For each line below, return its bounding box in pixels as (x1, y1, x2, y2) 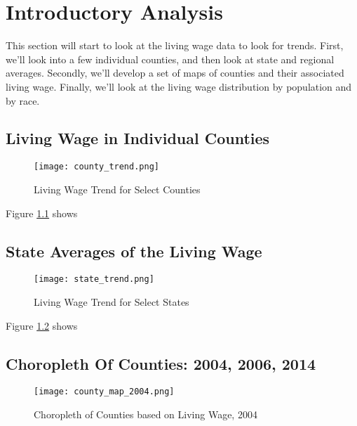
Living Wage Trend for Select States (34, 295, 189, 309)
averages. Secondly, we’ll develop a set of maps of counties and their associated (6, 65, 344, 80)
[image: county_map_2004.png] (34, 387, 175, 397)
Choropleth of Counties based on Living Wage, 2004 (34, 407, 257, 422)
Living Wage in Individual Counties (6, 127, 270, 149)
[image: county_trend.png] (34, 162, 159, 172)
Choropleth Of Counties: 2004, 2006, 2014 (6, 352, 316, 374)
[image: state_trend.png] (34, 274, 154, 285)
